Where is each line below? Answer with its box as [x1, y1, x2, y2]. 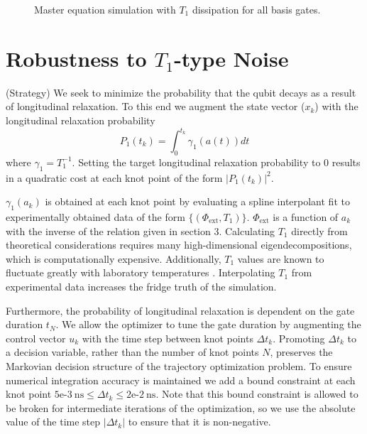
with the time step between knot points [82, 330, 253, 345]
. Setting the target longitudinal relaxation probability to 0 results [72, 154, 361, 169]
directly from [291, 223, 348, 238]
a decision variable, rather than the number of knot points [6, 345, 259, 359]
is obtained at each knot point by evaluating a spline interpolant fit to [45, 194, 350, 209]
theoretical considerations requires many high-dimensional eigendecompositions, [6, 237, 352, 252]
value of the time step [6, 414, 101, 429]
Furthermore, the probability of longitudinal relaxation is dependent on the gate [6, 303, 355, 318]
